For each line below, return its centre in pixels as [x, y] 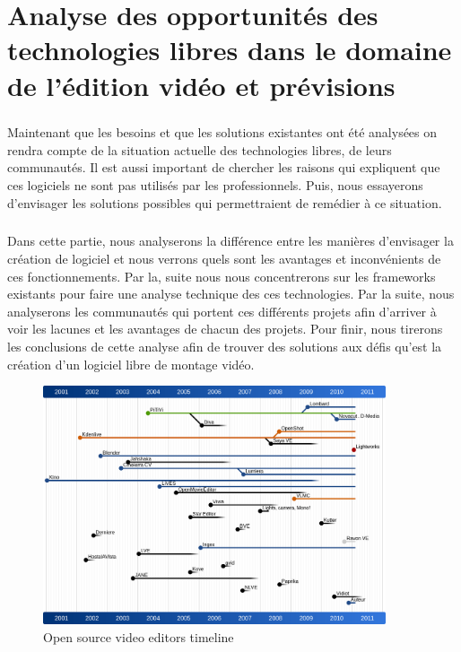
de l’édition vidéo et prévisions [201, 85]
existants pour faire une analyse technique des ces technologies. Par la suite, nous [231, 294]
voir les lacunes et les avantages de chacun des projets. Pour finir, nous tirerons [225, 329]
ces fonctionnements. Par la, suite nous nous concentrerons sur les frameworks [222, 276]
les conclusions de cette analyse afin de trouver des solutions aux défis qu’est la [225, 347]
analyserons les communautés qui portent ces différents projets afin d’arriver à [222, 311]
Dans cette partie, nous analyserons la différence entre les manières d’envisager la [230, 241]
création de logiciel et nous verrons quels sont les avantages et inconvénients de [224, 259]
